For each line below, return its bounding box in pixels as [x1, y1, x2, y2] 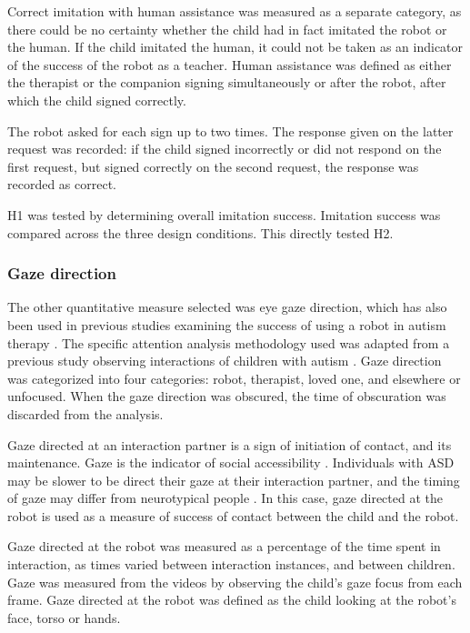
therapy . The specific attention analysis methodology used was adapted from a [7, 333, 450, 352]
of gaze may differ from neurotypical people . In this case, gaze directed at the [7, 488, 443, 507]
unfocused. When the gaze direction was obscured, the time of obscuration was [7, 387, 446, 406]
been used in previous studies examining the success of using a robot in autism [7, 315, 446, 334]
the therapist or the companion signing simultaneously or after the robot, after [7, 73, 446, 92]
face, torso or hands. [7, 608, 121, 627]
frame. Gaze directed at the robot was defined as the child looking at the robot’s [7, 590, 456, 609]
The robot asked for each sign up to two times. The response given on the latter [7, 121, 454, 140]
